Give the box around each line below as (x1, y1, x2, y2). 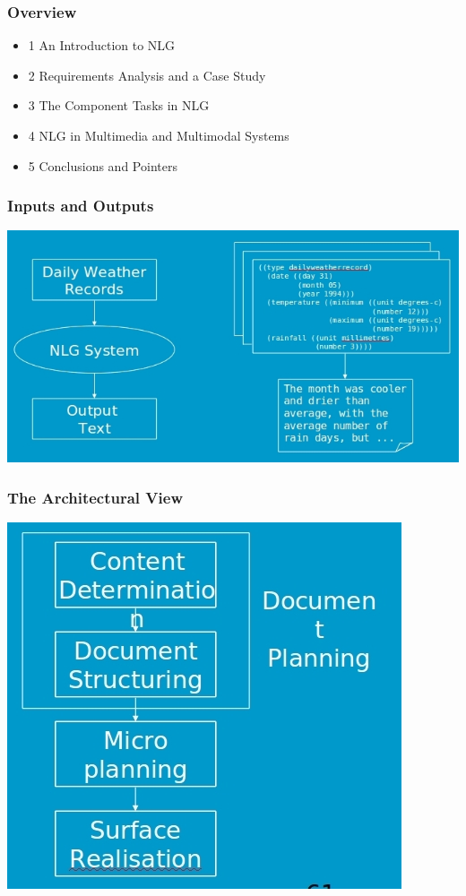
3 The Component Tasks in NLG (28, 96, 210, 115)
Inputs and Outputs (7, 194, 154, 217)
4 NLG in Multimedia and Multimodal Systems (28, 126, 289, 144)
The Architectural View (7, 486, 184, 508)
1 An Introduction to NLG (28, 36, 176, 55)
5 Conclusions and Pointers (28, 156, 177, 175)
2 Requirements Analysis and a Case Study (28, 65, 266, 84)
